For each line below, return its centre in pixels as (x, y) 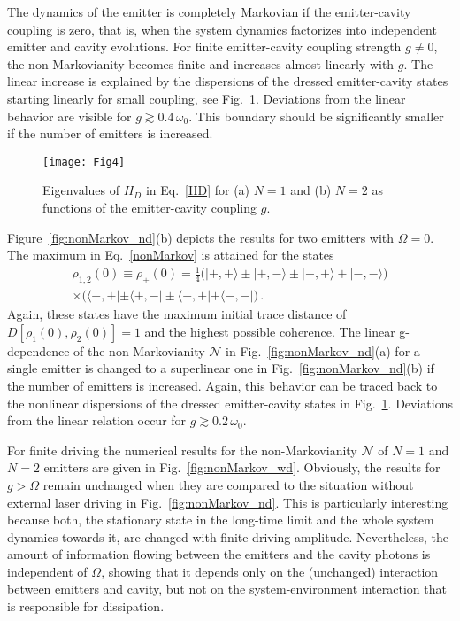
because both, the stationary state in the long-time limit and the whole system (221, 520)
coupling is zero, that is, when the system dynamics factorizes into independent (222, 29)
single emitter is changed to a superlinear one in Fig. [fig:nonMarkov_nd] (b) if (221, 368)
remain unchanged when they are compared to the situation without (228, 484)
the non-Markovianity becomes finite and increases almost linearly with (201, 63)
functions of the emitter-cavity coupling (150, 207)
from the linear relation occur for (97, 420)
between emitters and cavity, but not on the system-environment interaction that (227, 589)
